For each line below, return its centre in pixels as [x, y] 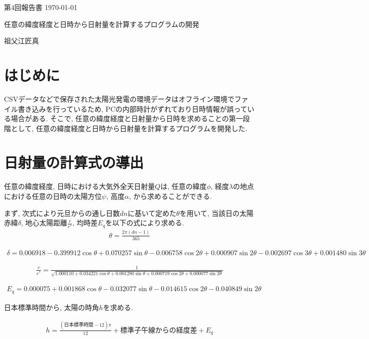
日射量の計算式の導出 [74, 162]
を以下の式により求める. [145, 223]
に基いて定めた [152, 213]
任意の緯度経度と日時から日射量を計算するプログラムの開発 [102, 24]
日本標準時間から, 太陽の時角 [52, 307]
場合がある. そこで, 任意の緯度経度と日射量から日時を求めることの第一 [127, 118]
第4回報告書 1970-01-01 [41, 7]
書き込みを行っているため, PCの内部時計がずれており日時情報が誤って [132, 108]
